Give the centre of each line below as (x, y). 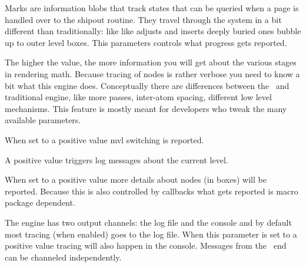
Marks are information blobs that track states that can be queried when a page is (152, 8)
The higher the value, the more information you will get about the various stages (151, 62)
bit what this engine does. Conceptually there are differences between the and (147, 85)
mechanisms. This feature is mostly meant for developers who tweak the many (146, 108)
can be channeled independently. (63, 257)
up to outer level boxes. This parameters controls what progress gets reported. (146, 42)
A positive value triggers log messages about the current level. (117, 159)
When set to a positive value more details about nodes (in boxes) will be (136, 179)
